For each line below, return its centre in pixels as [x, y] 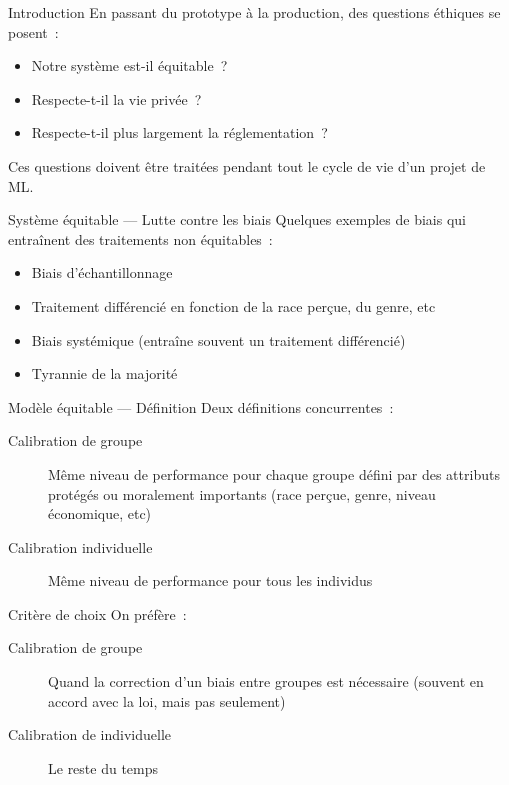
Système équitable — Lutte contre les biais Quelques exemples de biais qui [237, 219]
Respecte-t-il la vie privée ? [116, 98]
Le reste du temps [103, 767]
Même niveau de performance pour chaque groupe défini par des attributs [274, 473]
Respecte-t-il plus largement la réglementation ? [179, 132]
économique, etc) [100, 513]
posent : [33, 31]
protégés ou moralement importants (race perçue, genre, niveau [242, 493]
